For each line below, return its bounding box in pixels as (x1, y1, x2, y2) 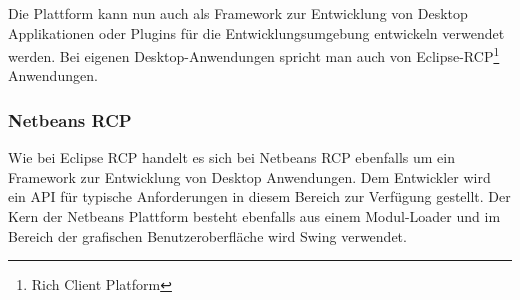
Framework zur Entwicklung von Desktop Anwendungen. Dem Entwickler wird (8, 166, 491, 187)
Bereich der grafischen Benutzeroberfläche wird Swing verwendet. (8, 225, 407, 246)
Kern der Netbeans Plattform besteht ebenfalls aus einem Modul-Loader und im (8, 206, 501, 227)
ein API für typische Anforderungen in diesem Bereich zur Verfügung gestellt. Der (8, 186, 511, 207)
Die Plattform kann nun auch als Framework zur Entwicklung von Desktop (8, 3, 468, 23)
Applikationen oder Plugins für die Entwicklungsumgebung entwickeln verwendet (8, 22, 505, 43)
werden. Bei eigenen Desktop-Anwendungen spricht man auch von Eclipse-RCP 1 (8, 43, 500, 66)
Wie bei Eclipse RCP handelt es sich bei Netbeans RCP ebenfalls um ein (8, 147, 455, 168)
